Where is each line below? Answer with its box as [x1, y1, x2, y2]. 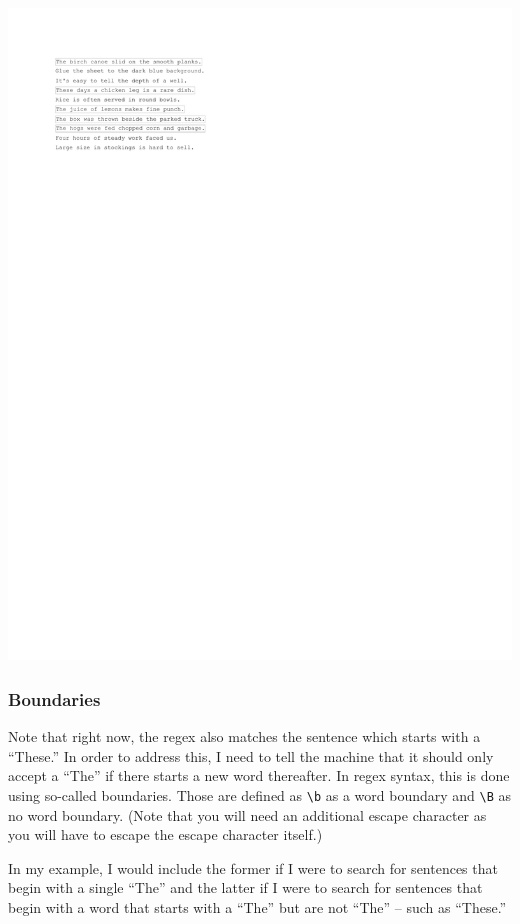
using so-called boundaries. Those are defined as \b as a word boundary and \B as [8, 785, 512, 806]
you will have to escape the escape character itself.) [8, 824, 323, 845]
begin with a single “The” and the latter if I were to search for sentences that [8, 877, 483, 898]
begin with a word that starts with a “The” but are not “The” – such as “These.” [8, 897, 507, 918]
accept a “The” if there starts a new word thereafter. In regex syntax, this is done [8, 765, 510, 786]
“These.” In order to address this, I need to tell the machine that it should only [8, 745, 494, 766]
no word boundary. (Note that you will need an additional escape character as [8, 804, 487, 825]
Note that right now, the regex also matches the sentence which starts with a [8, 726, 481, 747]
